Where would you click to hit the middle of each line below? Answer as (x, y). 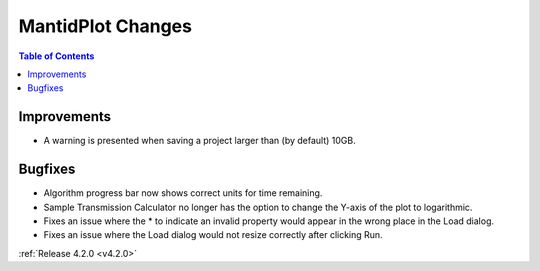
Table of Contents (56, 56)
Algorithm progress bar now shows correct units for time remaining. (183, 193)
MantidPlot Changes (105, 26)
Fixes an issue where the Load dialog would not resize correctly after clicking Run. (213, 235)
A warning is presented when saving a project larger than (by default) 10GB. (199, 141)
